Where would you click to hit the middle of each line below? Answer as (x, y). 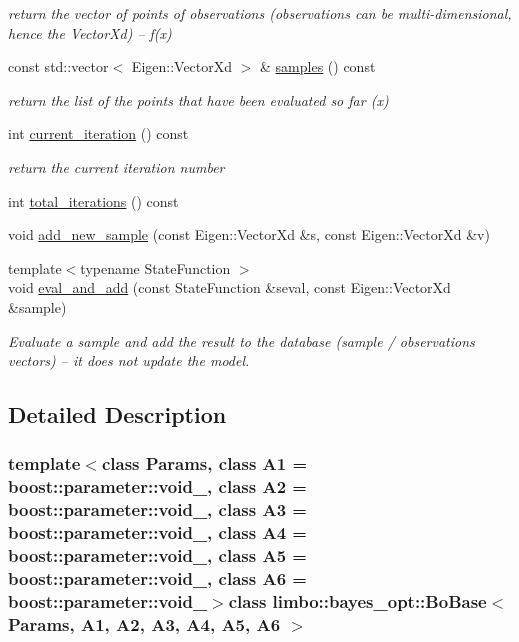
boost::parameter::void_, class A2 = (157, 486)
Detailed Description (117, 414)
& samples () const (318, 66)
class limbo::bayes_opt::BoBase (357, 600)
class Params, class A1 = (204, 463)
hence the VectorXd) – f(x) (90, 32)
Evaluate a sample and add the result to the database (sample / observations (241, 340)
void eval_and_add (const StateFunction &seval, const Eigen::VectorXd (229, 287)
